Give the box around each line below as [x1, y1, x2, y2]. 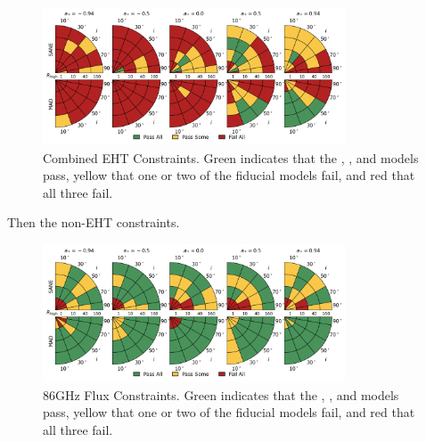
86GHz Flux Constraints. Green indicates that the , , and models [43, 385, 399, 404]
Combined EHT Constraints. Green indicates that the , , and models [43, 148, 419, 167]
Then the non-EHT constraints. [7, 213, 180, 232]
